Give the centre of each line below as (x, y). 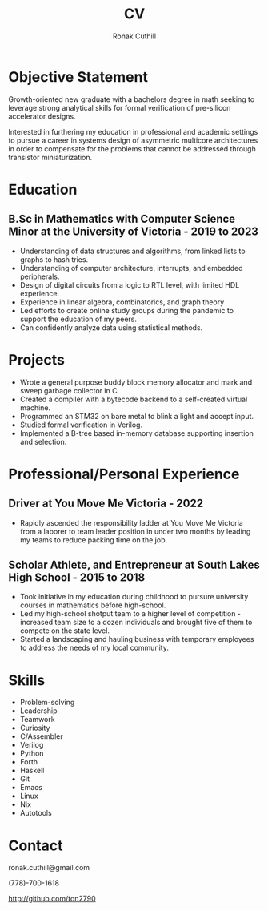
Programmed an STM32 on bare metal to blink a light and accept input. (137, 416)
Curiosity (35, 728)
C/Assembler (41, 736)
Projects (37, 359)
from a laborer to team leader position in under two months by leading (135, 531)
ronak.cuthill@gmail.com (49, 868)
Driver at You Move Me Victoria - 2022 (106, 504)
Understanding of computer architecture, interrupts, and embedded (131, 268)
